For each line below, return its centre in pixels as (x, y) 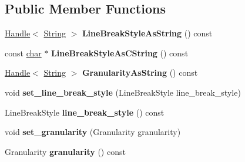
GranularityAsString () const (140, 72)
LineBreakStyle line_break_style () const (85, 112)
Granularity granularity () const (65, 151)
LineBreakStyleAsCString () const (120, 53)
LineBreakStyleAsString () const (147, 33)
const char (23, 53)
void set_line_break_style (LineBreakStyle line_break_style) (123, 92)
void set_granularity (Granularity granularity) (93, 132)
